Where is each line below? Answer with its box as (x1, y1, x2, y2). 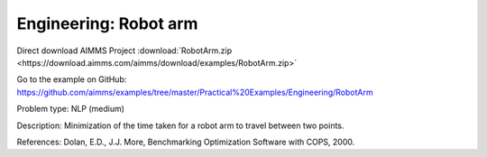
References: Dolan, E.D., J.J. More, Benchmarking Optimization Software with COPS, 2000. (16, 136, 355, 147)
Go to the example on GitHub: (16, 74, 127, 85)
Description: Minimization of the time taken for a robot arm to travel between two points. (16, 120, 345, 131)
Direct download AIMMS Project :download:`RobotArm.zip (16, 45, 233, 56)
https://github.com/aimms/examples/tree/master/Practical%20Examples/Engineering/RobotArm (16, 87, 373, 97)
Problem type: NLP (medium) (16, 104, 125, 115)
